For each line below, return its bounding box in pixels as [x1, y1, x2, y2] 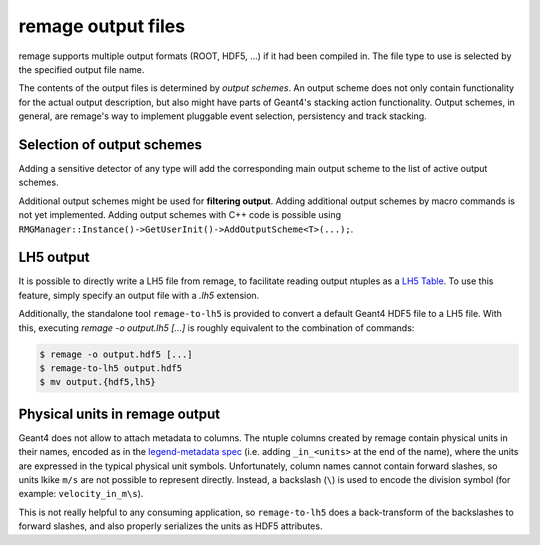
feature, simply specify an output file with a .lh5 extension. [18, 289, 260, 301]
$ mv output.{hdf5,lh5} [39, 376, 157, 388]
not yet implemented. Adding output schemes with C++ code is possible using [18, 209, 342, 221]
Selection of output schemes [18, 136, 203, 153]
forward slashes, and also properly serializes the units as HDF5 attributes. [18, 520, 323, 532]
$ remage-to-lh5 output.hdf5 [39, 363, 183, 374]
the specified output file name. [18, 63, 145, 75]
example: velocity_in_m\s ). [18, 488, 144, 500]
